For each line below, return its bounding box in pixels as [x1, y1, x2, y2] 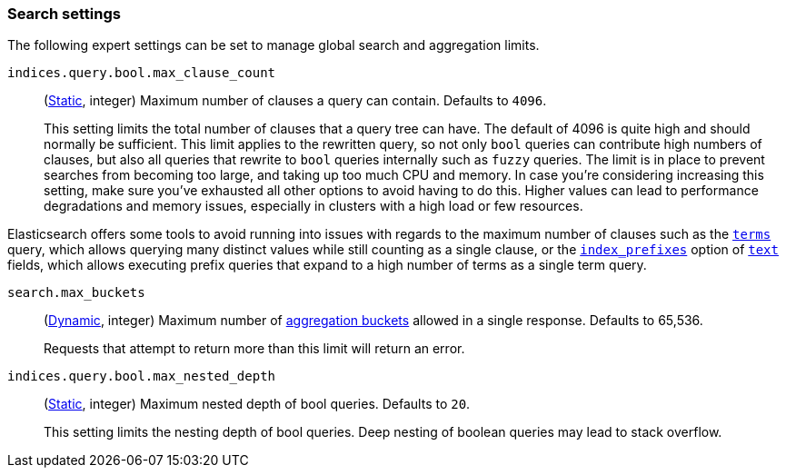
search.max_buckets [7, 285, 145, 301]
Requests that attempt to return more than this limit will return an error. [44, 341, 465, 357]
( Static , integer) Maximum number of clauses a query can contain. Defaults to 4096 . [44, 93, 547, 109]
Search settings [7, 5, 121, 23]
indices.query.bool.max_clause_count [7, 65, 276, 81]
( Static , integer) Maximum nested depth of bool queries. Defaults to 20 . [44, 396, 471, 412]
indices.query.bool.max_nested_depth [7, 369, 276, 384]
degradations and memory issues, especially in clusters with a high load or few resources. [44, 198, 583, 214]
